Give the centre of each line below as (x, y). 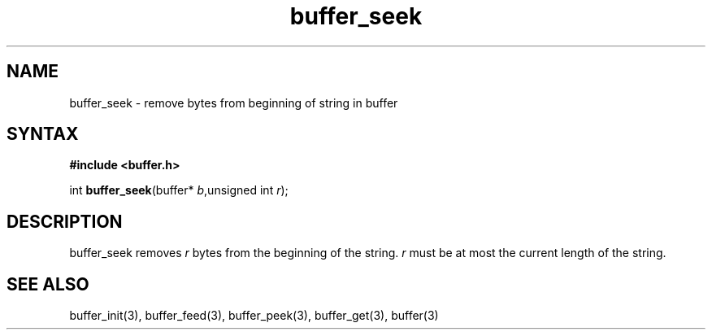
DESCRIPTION (65, 221)
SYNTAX (43, 134)
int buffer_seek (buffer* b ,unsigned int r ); (179, 190)
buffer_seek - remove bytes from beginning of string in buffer (234, 103)
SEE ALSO (48, 284)
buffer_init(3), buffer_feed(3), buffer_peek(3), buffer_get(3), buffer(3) (254, 316)
